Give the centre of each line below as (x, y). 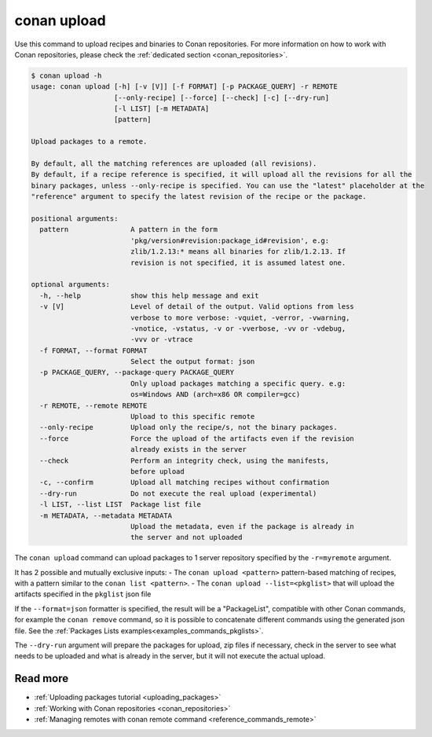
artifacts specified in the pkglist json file (83, 594)
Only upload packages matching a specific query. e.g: (238, 383)
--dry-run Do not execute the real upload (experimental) (178, 493)
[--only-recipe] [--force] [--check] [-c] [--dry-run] (222, 97)
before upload (157, 471)
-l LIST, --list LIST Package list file (121, 504)
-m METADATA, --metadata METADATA (106, 515)
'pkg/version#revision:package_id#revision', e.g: (230, 240)
